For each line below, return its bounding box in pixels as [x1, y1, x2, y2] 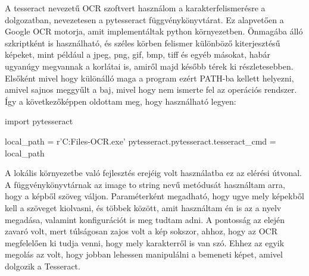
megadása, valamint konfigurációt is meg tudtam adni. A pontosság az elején [5, 213, 285, 225]
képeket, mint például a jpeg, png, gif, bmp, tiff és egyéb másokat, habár [5, 48, 270, 61]
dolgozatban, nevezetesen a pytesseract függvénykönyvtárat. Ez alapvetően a [5, 13, 284, 26]
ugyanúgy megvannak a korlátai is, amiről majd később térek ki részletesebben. [5, 59, 294, 72]
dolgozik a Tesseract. [5, 259, 80, 272]
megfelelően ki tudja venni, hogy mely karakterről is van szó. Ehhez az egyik [5, 236, 285, 249]
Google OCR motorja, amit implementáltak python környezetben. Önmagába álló [5, 25, 303, 37]
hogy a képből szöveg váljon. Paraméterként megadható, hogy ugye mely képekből [5, 190, 304, 202]
